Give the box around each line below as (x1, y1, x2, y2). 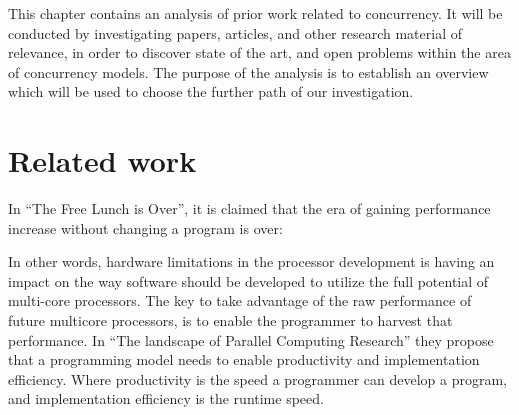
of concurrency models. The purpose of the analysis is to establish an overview (8, 61, 489, 82)
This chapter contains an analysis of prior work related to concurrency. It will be (8, 3, 503, 23)
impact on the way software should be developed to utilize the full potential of (8, 270, 489, 291)
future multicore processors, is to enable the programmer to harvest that (8, 310, 453, 331)
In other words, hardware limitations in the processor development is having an (8, 251, 495, 272)
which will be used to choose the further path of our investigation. (8, 81, 414, 102)
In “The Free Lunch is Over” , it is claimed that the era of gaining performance (8, 198, 491, 219)
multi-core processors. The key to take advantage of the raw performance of (8, 290, 472, 311)
